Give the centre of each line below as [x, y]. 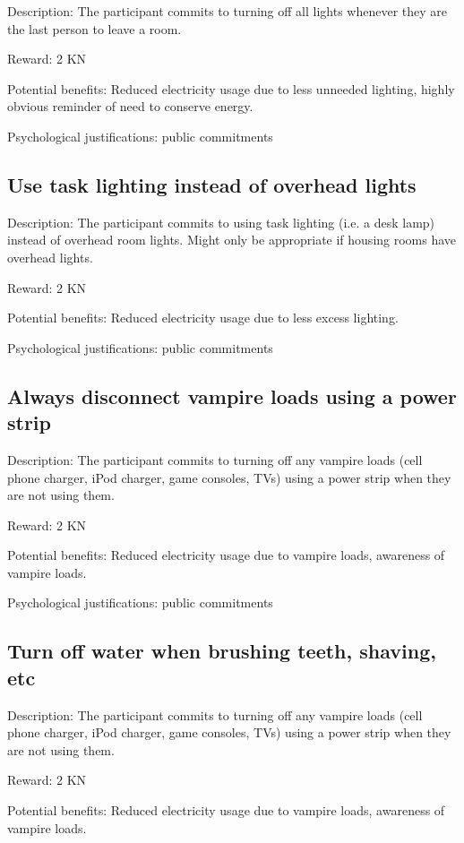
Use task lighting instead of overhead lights [212, 184]
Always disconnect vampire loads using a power [232, 396]
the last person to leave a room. [95, 28]
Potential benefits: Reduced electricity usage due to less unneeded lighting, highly [231, 88]
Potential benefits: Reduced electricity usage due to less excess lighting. [203, 318]
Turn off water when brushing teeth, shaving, [222, 651]
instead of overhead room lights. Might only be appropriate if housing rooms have [232, 240]
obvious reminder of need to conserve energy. [130, 106]
